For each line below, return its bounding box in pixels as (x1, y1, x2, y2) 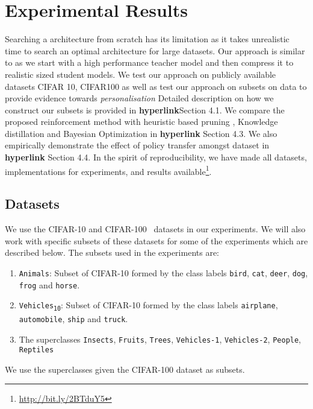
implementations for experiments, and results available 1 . (5, 163, 212, 177)
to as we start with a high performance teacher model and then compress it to (5, 56, 294, 69)
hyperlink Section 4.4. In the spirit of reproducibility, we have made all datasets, (5, 151, 307, 163)
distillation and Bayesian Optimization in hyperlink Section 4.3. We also (5, 127, 277, 139)
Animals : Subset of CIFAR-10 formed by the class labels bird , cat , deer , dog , (19, 266, 308, 279)
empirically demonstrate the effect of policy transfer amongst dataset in (5, 139, 270, 151)
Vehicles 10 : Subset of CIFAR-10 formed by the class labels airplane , (19, 299, 278, 312)
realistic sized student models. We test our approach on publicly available (5, 68, 276, 80)
